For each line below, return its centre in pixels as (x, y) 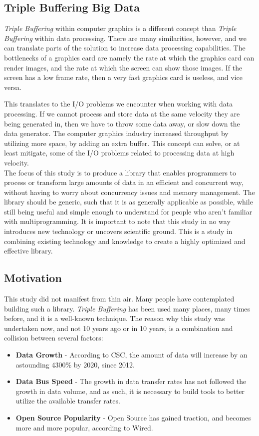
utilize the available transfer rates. (68, 401)
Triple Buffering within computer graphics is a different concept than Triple (120, 28)
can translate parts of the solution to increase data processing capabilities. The (125, 48)
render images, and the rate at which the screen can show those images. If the (123, 67)
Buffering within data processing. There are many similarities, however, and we (125, 38)
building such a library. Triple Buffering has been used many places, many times (127, 308)
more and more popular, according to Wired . (84, 427)
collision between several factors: (54, 338)
